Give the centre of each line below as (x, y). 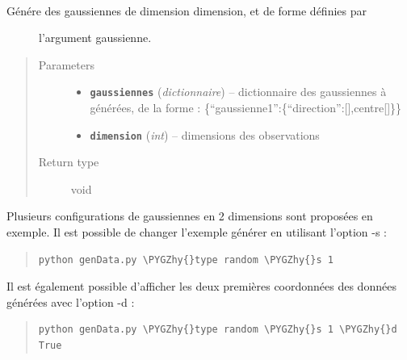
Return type (69, 162)
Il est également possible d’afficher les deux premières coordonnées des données (201, 286)
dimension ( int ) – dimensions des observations (205, 134)
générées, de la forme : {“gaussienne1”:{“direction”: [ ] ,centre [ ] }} (246, 108)
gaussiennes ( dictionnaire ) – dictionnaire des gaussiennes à (238, 92)
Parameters (66, 64)
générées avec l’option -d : (71, 301)
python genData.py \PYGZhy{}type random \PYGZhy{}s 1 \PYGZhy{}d (218, 330)
